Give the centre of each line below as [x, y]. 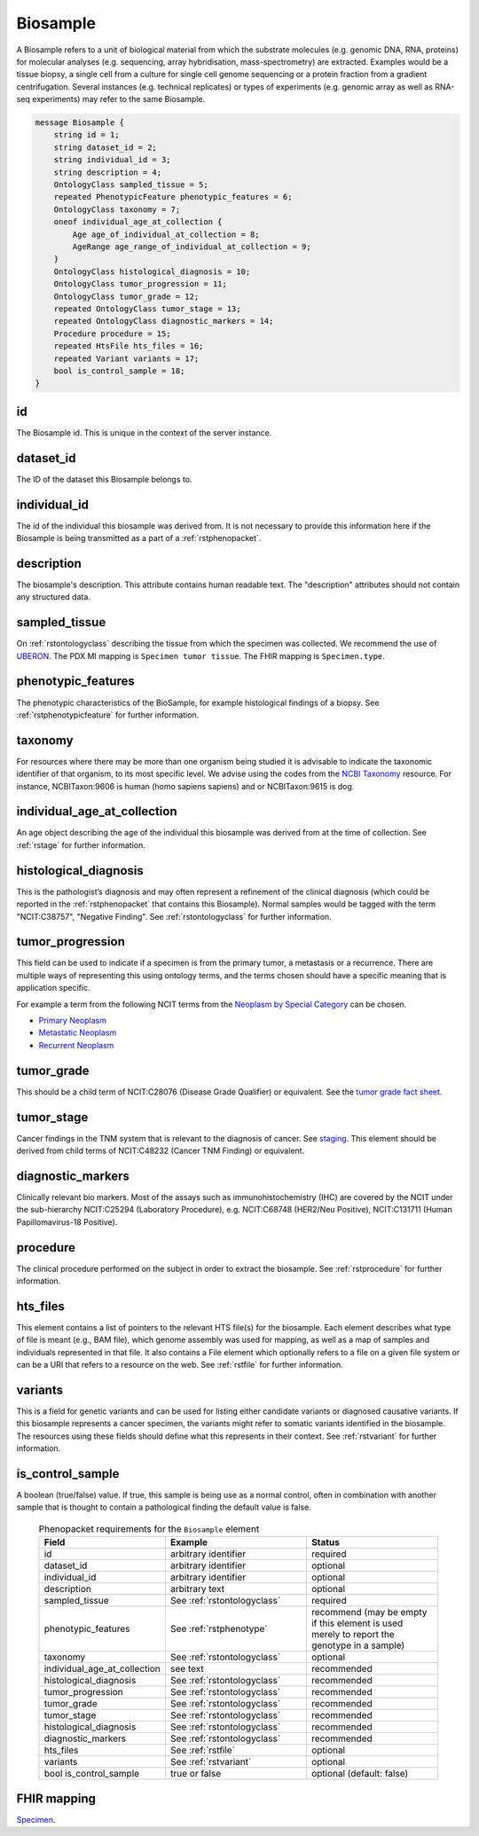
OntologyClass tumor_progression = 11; [141, 284]
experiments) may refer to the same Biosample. [119, 99]
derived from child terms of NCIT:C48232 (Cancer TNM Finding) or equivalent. [161, 1151]
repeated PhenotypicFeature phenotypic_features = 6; [173, 197]
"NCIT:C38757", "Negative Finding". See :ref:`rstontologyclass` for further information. [174, 916]
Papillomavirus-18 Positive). [67, 1222]
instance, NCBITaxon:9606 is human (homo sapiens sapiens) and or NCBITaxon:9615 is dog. [185, 786]
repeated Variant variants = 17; [126, 358]
